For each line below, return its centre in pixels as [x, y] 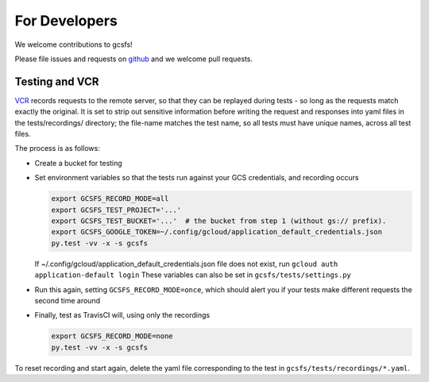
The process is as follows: [58, 149]
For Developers [66, 21]
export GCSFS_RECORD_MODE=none [112, 336]
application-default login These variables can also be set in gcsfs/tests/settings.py [193, 275]
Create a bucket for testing [78, 163]
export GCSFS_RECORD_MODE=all [110, 199]
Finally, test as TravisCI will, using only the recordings [122, 315]
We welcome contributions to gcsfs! [73, 44]
